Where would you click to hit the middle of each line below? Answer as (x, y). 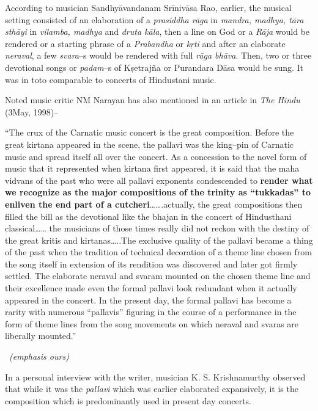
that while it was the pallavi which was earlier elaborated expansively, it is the (152, 389)
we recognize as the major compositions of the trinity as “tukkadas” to (158, 192)
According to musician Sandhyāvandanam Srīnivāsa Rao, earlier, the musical (148, 7)
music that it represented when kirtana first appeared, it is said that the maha (152, 168)
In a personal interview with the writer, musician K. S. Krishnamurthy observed (155, 376)
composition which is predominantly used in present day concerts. (128, 400)
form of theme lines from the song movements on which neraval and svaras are (152, 323)
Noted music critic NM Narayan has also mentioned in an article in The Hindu (153, 100)
